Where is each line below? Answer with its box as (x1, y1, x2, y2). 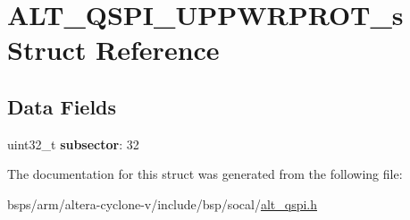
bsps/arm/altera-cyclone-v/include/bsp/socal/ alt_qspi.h (7, 194, 318, 213)
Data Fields (7, 92, 117, 120)
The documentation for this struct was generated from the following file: (7, 165, 403, 183)
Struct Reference (7, 31, 220, 68)
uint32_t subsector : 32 (7, 134, 139, 153)
